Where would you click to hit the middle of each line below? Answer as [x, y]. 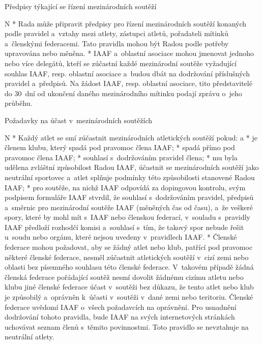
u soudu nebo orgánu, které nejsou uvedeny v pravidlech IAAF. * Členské [121, 237]
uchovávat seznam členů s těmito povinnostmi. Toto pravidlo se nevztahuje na [127, 326]
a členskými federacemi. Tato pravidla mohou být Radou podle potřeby [117, 43]
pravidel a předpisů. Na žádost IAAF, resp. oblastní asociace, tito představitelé [128, 83]
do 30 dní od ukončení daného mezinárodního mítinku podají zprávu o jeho [123, 93]
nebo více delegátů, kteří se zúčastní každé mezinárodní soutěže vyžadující [121, 63]
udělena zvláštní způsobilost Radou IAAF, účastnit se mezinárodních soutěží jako [132, 167]
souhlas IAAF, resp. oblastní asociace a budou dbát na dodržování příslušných [127, 73]
